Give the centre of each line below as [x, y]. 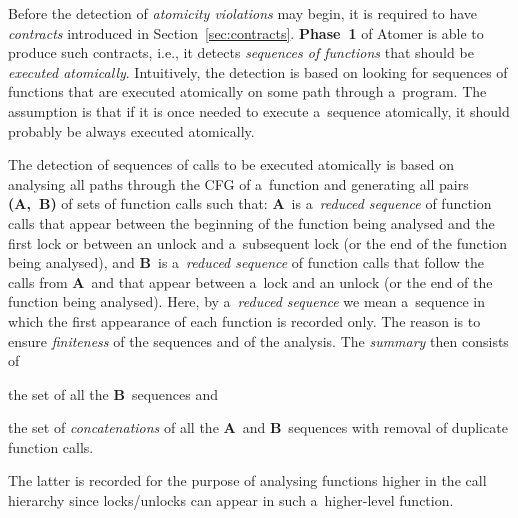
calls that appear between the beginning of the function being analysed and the [251, 222]
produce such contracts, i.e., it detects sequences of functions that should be [241, 52]
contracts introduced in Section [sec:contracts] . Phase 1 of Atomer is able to [246, 32]
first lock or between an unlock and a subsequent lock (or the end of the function [257, 242]
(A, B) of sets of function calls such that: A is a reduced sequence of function [250, 203]
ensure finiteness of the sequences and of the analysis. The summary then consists [258, 340]
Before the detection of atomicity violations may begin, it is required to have [243, 13]
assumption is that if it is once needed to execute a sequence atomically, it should [259, 110]
